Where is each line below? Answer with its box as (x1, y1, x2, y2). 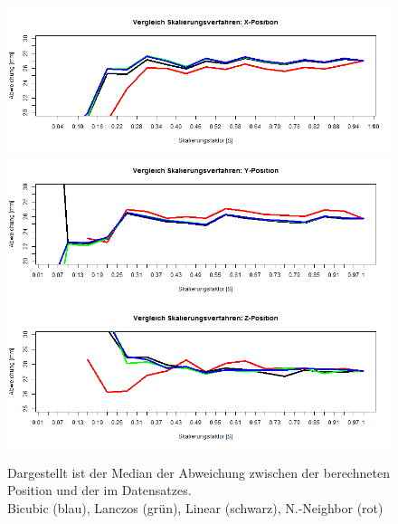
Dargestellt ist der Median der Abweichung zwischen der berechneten (7, 462, 390, 481)
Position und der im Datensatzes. (7, 481, 192, 500)
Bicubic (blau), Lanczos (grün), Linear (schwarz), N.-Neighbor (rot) (7, 498, 384, 517)
